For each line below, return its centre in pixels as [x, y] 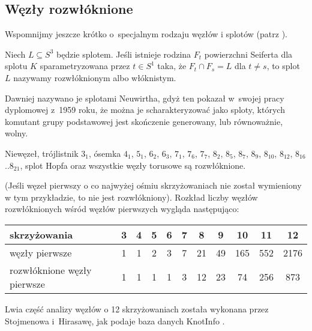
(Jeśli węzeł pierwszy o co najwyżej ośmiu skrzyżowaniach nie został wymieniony [153, 185]
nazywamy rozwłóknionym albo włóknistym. [95, 77]
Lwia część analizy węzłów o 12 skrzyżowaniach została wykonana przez [137, 308]
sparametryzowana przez [85, 66]
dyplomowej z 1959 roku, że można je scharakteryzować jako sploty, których [145, 110]
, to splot [283, 66]
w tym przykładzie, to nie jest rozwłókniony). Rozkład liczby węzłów [131, 197]
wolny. [16, 133]
